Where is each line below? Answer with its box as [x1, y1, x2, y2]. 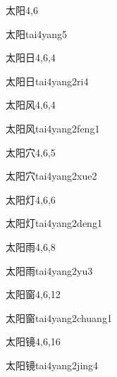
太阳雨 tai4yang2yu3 [6, 263, 93, 278]
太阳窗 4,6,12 [6, 287, 61, 302]
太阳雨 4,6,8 [6, 239, 56, 254]
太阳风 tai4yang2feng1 [6, 120, 100, 135]
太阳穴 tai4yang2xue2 [6, 168, 97, 183]
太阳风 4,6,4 [6, 97, 56, 112]
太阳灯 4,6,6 [6, 192, 56, 206]
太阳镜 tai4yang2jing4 [6, 357, 99, 372]
